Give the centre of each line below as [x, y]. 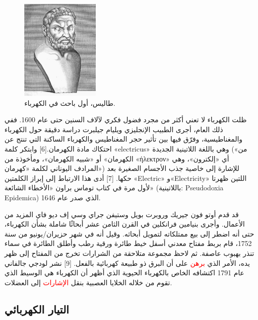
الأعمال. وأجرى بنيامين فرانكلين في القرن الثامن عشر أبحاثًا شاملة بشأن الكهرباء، [125, 224]
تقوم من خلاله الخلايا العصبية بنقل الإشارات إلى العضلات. [88, 282]
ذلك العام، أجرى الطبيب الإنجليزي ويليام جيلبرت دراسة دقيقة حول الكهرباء [114, 129]
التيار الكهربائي [37, 309]
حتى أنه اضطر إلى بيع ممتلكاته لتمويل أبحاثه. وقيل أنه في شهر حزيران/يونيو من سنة [129, 233]
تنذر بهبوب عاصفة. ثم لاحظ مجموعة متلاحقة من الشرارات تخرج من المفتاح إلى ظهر [129, 253]
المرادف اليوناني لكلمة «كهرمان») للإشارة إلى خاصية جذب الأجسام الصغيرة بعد [122, 168]
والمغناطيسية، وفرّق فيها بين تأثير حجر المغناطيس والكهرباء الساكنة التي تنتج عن [124, 139]
